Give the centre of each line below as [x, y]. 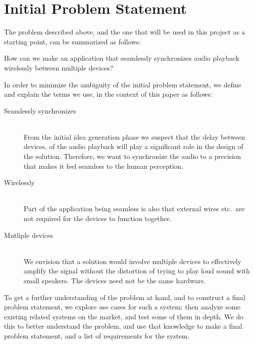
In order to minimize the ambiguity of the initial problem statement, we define [123, 84]
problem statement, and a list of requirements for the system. [97, 335]
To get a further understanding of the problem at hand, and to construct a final [125, 297]
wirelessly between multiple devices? [59, 67]
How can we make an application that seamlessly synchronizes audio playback [122, 58]
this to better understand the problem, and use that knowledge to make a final [123, 326]
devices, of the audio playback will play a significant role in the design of [134, 146]
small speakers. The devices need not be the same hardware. [115, 280]
